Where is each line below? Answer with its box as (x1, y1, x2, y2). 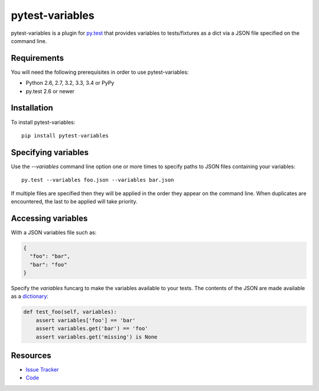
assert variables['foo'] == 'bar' (35, 317, 136, 324)
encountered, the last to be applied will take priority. (11, 198, 138, 205)
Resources (11, 351, 51, 360)
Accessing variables (11, 213, 88, 224)
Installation (11, 103, 53, 113)
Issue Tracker (25, 366, 59, 373)
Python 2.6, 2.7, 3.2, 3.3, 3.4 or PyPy (25, 80, 115, 87)
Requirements (11, 53, 64, 63)
